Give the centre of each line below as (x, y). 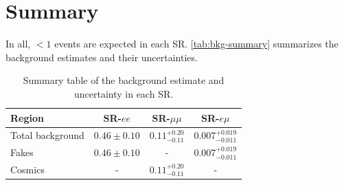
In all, (18, 44)
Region (27, 117)
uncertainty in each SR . (124, 93)
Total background (47, 135)
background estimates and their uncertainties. (102, 57)
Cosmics (27, 170)
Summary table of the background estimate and (124, 80)
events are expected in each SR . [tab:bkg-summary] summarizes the (196, 44)
